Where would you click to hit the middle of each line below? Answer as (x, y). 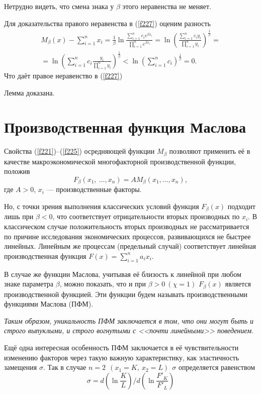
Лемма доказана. (29, 92)
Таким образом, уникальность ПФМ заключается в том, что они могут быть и (129, 320)
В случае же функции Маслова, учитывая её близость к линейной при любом (123, 274)
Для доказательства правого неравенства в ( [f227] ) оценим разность (107, 23)
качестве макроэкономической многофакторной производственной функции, (120, 161)
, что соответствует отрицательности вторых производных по (146, 216)
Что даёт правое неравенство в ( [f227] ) (63, 75)
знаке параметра (29, 284)
